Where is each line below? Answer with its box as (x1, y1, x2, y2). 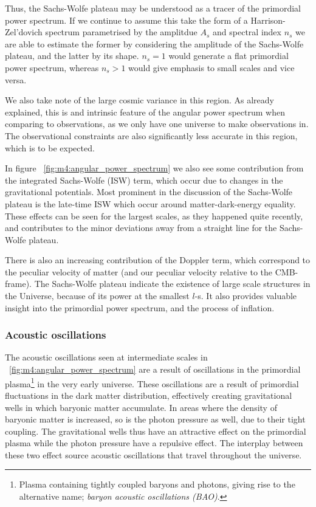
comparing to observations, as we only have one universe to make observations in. (5, 117, 309, 130)
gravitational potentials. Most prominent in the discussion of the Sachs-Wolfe (5, 185, 293, 198)
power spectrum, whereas (5, 61, 99, 74)
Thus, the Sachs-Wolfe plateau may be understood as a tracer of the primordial (5, 2, 301, 14)
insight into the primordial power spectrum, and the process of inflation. (5, 301, 275, 314)
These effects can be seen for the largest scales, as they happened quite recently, (5, 209, 303, 222)
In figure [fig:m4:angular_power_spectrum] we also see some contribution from (5, 162, 304, 174)
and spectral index (213, 26, 281, 38)
